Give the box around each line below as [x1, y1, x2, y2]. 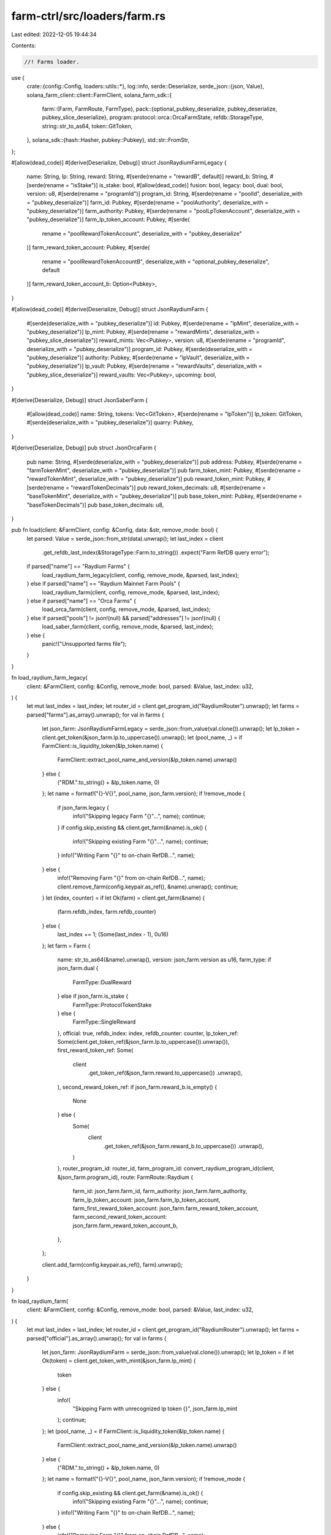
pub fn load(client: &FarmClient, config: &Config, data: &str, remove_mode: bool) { [11, 526, 218, 534]
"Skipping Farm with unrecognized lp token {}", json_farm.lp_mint [72, 1405, 238, 1412]
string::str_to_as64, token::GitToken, [42, 122, 133, 130]
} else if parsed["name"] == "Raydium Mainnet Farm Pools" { [26, 580, 181, 588]
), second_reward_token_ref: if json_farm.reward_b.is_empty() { [57, 1083, 218, 1090]
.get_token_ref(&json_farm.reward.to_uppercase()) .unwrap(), [88, 1069, 243, 1077]
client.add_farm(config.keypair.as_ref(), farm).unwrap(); [42, 1261, 183, 1268]
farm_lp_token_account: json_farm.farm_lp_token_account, [72, 1196, 221, 1203]
